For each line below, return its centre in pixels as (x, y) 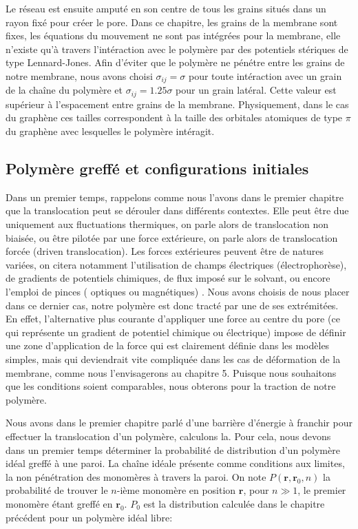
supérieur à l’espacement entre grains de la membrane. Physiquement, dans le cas (177, 104)
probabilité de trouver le (57, 490)
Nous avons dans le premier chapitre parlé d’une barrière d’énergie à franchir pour (179, 423)
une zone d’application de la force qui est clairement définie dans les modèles (168, 345)
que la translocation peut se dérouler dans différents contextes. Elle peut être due (177, 210)
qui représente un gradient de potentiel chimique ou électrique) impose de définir (176, 332)
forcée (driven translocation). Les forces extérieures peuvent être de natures (165, 251)
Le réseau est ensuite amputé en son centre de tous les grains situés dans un (166, 8)
